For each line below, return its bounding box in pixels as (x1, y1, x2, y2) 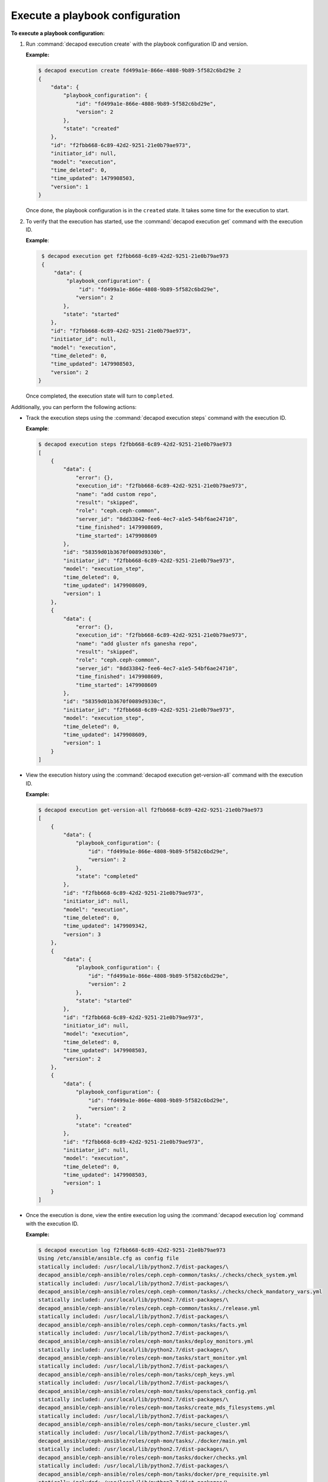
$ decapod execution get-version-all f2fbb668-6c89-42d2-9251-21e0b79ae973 (38, 806, 263, 813)
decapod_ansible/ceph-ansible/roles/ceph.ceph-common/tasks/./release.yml (38, 1305, 261, 1311)
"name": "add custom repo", (75, 491, 157, 497)
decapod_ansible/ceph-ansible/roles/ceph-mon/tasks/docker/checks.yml (38, 1454, 248, 1461)
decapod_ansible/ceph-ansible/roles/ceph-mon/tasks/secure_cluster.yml (38, 1421, 251, 1428)
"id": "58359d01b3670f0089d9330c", (63, 698, 167, 705)
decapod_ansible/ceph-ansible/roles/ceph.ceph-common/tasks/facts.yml (38, 1321, 248, 1328)
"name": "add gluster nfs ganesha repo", (75, 640, 198, 647)
